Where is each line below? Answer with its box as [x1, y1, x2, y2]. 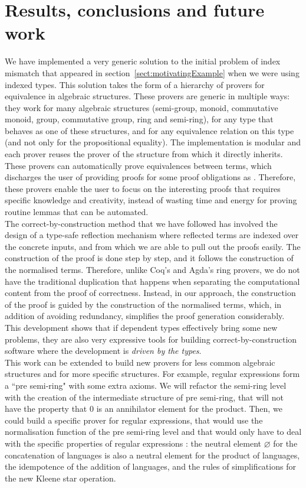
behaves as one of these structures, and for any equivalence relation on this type [5, 124, 294, 136]
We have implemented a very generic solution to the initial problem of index [5, 55, 281, 67]
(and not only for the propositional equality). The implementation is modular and [5, 136, 301, 148]
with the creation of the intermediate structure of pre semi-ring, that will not [5, 391, 284, 403]
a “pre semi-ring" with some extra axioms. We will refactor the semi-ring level [5, 379, 287, 391]
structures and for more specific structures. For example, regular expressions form [5, 367, 300, 380]
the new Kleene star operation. [5, 471, 116, 484]
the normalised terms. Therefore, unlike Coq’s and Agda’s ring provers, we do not [5, 263, 300, 275]
